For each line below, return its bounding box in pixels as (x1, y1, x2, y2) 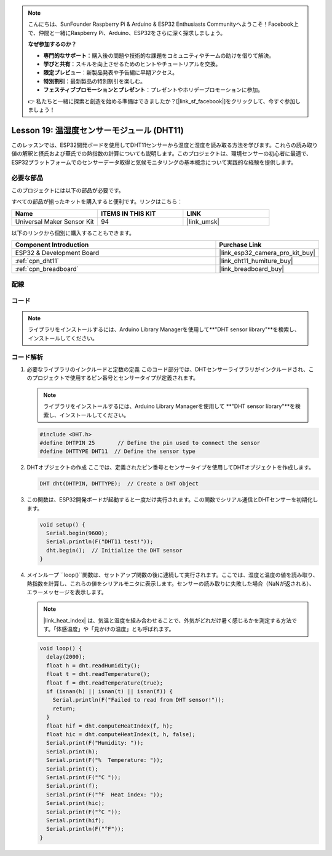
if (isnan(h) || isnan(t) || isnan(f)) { (46, 688, 173, 695)
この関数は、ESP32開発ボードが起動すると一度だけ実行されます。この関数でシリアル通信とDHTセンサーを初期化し (26, 496, 318, 503)
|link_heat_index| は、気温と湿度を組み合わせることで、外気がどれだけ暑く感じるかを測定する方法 (43, 616, 292, 624)
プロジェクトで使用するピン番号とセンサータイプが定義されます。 (31, 374, 199, 382)
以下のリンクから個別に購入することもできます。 (11, 229, 135, 237)
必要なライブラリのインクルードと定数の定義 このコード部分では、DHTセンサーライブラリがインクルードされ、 (26, 366, 309, 373)
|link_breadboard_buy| (219, 264, 284, 273)
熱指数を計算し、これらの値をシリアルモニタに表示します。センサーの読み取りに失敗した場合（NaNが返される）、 (26, 579, 315, 587)
